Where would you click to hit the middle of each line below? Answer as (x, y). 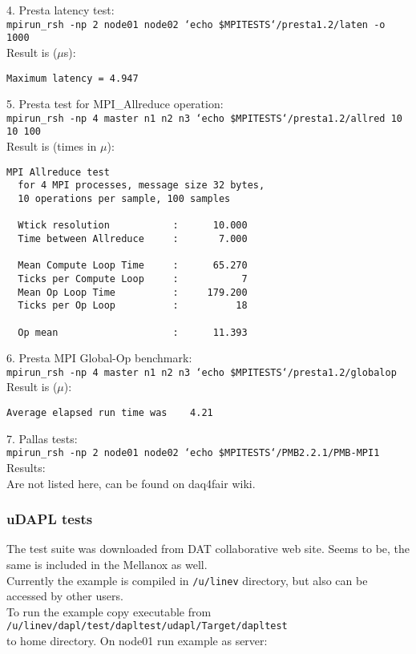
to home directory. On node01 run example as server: (137, 641)
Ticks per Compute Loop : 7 (133, 279)
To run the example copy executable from (109, 611)
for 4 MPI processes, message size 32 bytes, (141, 186)
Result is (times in (52, 146)
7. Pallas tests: (42, 438)
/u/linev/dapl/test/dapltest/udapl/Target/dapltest (147, 626)
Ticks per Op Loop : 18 (133, 306)
